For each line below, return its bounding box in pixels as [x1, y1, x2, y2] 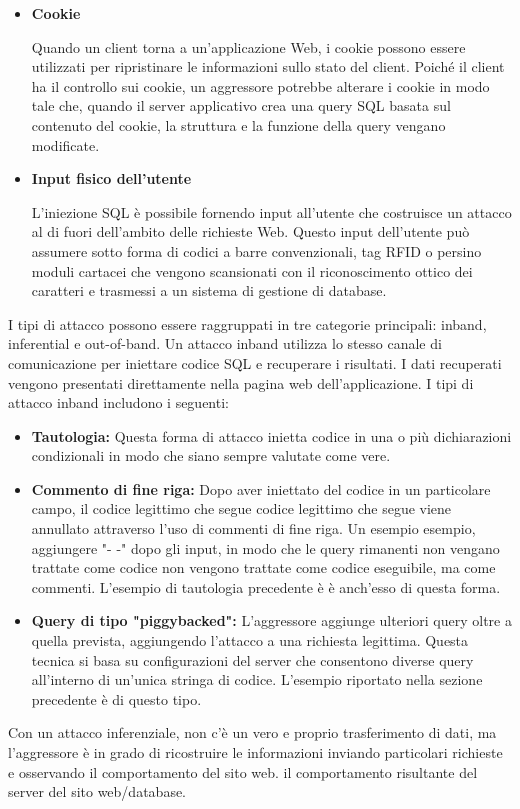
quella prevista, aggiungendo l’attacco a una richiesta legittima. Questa [31, 630, 469, 651]
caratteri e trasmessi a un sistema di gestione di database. [31, 280, 387, 301]
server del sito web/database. [8, 781, 187, 802]
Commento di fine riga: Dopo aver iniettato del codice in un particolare [31, 478, 491, 499]
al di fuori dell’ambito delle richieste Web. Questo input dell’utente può [31, 221, 470, 242]
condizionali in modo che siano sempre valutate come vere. [31, 445, 391, 466]
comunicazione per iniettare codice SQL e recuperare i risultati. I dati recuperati [8, 352, 502, 373]
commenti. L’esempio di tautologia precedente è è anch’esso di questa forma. [31, 576, 501, 597]
